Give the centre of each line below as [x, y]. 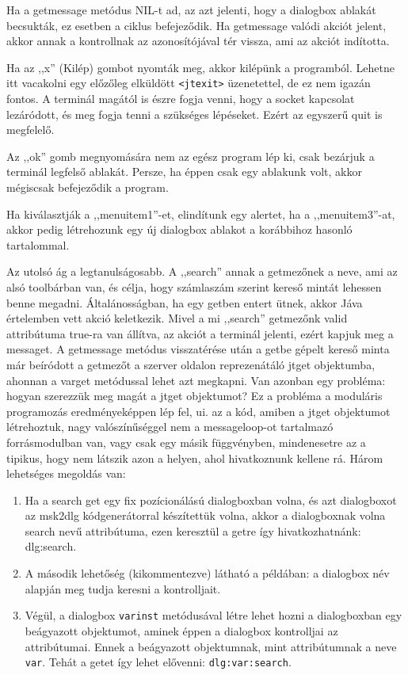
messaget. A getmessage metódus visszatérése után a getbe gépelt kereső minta [198, 349]
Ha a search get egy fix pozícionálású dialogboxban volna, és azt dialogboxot [211, 500]
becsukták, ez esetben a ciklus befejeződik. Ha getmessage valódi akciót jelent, [196, 25]
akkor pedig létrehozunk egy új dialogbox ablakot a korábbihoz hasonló [179, 229]
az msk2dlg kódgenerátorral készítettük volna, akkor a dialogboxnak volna [205, 515]
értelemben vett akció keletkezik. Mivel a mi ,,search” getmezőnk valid [177, 318]
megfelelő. [31, 130]
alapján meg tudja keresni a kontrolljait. [123, 588]
